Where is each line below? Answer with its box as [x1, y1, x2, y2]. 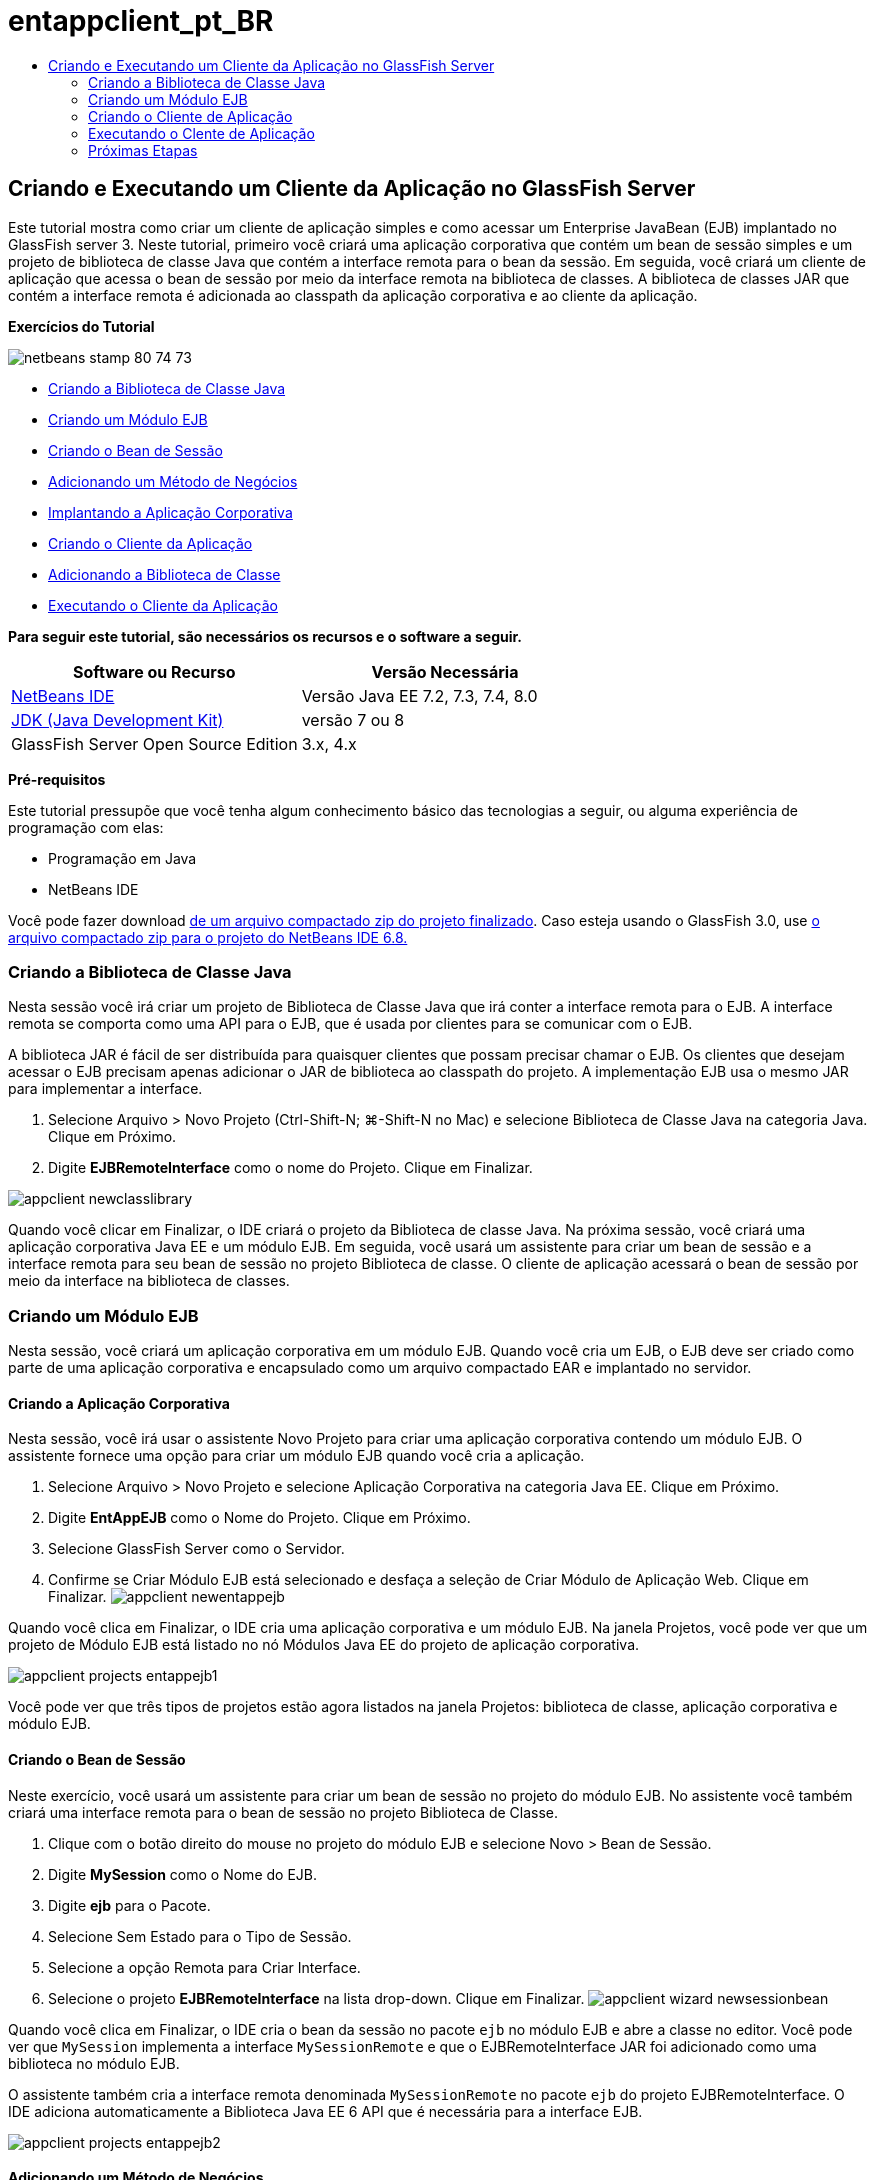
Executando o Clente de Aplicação [88, 124, 315, 142]
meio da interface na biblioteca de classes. [8, 1272, 290, 1290]
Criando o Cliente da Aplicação [48, 534, 253, 552]
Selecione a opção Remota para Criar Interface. [48, 1958, 361, 1976]
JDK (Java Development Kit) [11, 709, 224, 730]
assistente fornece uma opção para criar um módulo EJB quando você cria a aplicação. [8, 1447, 585, 1465]
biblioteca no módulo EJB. [8, 2054, 180, 2072]
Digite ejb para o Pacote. [48, 1896, 211, 1914]
